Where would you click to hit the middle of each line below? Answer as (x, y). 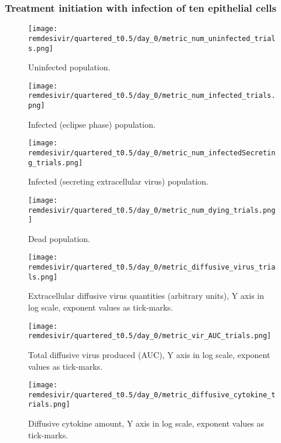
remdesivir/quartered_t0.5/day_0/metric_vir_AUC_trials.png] (150, 336)
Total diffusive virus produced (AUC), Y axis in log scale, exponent (149, 354)
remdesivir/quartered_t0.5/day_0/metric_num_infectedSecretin (152, 153)
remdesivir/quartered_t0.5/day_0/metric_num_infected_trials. (152, 96)
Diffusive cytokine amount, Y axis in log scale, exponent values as (146, 423)
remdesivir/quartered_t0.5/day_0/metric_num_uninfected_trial (152, 38)
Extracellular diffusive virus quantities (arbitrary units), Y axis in (146, 296)
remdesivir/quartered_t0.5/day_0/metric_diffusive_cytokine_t (152, 395)
